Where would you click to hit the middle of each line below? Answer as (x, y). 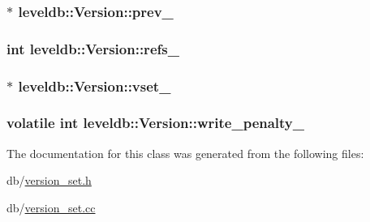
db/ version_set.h (49, 180)
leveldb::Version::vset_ (95, 85)
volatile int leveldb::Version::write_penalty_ (156, 123)
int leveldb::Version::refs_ (93, 48)
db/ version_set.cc (51, 207)
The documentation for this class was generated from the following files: (185, 153)
